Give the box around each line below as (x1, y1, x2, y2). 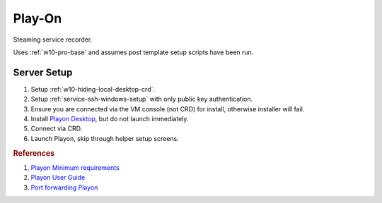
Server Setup (13, 66, 73, 78)
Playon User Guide (30, 173, 86, 182)
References (13, 148, 55, 158)
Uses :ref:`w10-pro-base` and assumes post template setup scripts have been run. (13, 48, 254, 56)
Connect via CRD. (30, 124, 83, 133)
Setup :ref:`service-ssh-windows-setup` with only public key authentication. (30, 95, 253, 104)
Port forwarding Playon (30, 183, 98, 192)
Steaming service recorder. (13, 35, 93, 44)
